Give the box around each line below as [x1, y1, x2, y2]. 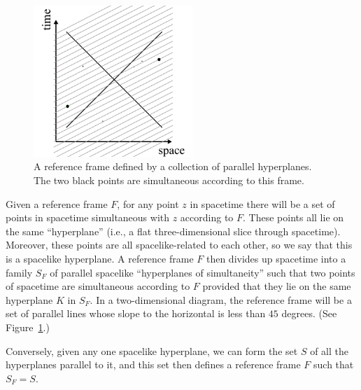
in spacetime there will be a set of [190, 196, 335, 211]
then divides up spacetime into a [206, 251, 346, 266]
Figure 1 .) [6, 320, 50, 335]
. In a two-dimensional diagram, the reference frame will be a [90, 292, 352, 307]
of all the [310, 343, 348, 358]
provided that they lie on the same [202, 279, 351, 293]
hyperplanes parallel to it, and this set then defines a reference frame [6, 357, 301, 372]
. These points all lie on [243, 210, 344, 225]
